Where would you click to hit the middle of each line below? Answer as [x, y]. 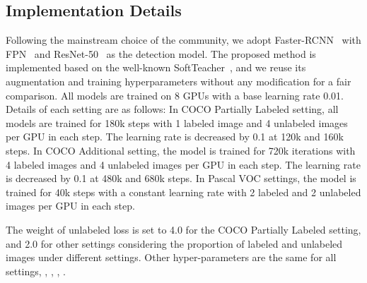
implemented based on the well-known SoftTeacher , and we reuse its [156, 67]
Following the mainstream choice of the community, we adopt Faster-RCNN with [183, 40]
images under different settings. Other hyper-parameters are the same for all [171, 257]
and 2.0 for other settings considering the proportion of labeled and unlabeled [174, 243]
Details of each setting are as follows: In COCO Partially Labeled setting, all [172, 109]
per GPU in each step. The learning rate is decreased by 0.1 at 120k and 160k [175, 137]
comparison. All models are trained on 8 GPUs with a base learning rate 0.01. [175, 95]
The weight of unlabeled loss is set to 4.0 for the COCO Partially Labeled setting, [183, 229]
